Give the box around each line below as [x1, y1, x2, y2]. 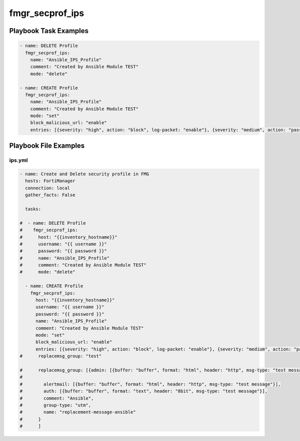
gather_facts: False [25, 192, 75, 198]
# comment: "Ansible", [19, 395, 94, 401]
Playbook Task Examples [9, 27, 89, 35]
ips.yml [9, 157, 28, 164]
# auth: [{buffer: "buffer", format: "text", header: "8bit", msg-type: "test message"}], [19, 388, 267, 394]
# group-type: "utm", [19, 402, 91, 408]
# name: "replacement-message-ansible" [19, 409, 136, 415]
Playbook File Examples [9, 142, 85, 150]
